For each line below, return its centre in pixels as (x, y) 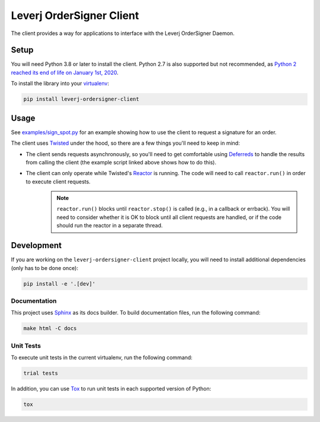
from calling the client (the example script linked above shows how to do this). (121, 162)
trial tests (41, 373)
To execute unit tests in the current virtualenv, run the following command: (102, 357)
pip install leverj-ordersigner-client (81, 99)
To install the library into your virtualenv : (60, 84)
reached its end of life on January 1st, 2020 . (65, 72)
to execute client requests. (58, 182)
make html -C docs (50, 329)
